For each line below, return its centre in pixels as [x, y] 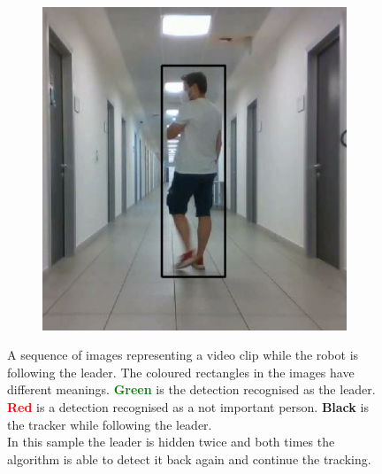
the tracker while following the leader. [110, 424]
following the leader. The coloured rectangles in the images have [181, 372]
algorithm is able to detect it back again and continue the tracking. [189, 458]
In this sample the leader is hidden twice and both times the [171, 442]
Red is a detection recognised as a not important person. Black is [188, 406]
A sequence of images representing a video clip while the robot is [183, 355]
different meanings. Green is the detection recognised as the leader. [191, 389]
